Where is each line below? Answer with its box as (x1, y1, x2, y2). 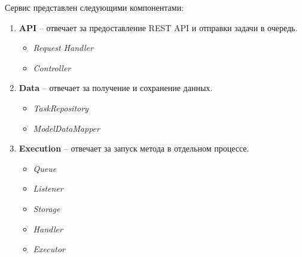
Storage (33, 202, 60, 214)
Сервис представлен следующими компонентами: (5, 1, 184, 13)
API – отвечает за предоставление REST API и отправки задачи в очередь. (19, 21, 298, 34)
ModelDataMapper (33, 122, 100, 134)
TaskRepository (33, 101, 89, 114)
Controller (33, 61, 71, 74)
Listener (33, 182, 63, 195)
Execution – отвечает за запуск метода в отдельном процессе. (19, 142, 249, 155)
